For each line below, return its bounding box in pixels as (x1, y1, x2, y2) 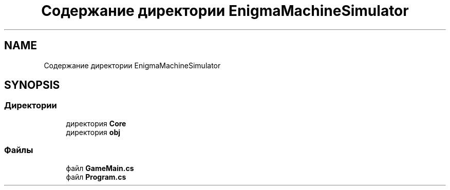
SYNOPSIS (4, 79, 60, 92)
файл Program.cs (66, 172, 126, 181)
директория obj (66, 127, 121, 137)
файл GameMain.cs (66, 163, 134, 173)
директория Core (66, 119, 126, 128)
